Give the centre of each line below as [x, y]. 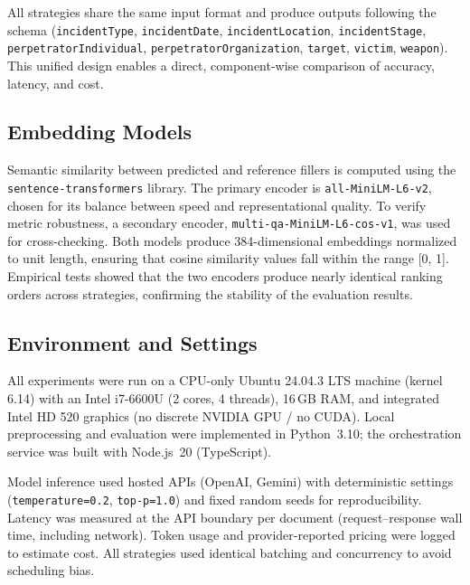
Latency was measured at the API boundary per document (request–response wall [235, 517]
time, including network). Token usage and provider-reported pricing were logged [231, 535]
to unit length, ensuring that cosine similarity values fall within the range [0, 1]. [228, 258]
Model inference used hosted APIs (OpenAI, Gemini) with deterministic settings [230, 481]
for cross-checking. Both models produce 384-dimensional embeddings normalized [232, 240]
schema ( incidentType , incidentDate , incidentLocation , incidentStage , [217, 29]
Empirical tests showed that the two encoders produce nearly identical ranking [225, 275]
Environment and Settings [132, 342]
